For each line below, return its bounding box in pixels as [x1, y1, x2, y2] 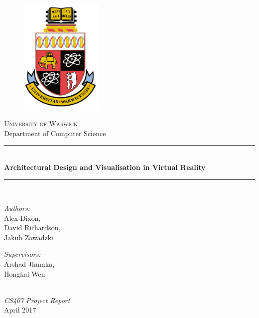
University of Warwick [4, 118, 78, 129]
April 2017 [4, 305, 36, 315]
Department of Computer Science [4, 128, 106, 138]
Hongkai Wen [4, 268, 45, 279]
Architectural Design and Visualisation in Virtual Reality [4, 161, 206, 172]
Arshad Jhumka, [4, 259, 55, 269]
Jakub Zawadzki [4, 232, 53, 242]
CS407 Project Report [4, 295, 70, 305]
